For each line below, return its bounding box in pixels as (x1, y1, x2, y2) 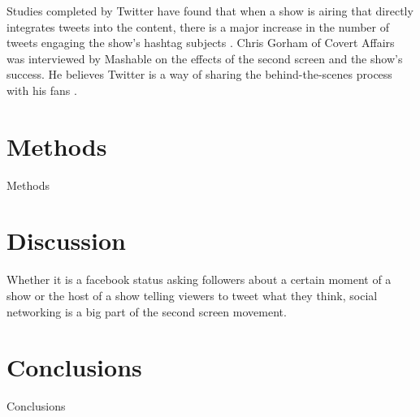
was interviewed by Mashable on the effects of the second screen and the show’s (6, 49, 403, 67)
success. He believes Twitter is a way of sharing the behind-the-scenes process (6, 66, 392, 83)
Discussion (6, 224, 126, 257)
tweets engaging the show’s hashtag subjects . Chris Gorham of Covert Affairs (6, 34, 395, 51)
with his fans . (6, 81, 77, 98)
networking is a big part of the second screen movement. (6, 303, 287, 320)
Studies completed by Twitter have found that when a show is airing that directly (6, 2, 414, 19)
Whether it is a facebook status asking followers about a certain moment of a (6, 271, 392, 288)
